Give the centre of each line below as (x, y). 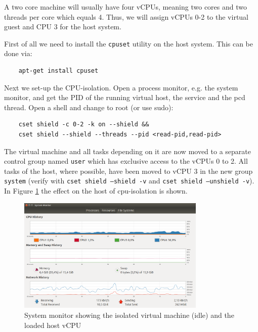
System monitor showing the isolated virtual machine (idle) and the (129, 315)
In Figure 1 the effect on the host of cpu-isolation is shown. (96, 191)
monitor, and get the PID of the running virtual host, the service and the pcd (125, 97)
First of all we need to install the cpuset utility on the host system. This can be (129, 43)
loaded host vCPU (53, 325)
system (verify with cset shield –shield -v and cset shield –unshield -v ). (129, 181)
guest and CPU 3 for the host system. (63, 27)
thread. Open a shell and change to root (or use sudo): (89, 107)
